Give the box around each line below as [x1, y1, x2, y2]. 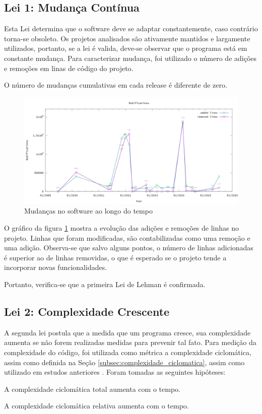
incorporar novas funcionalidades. [4, 262, 107, 272]
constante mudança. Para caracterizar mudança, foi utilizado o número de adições [4, 52, 257, 63]
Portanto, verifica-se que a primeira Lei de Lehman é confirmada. [4, 279, 206, 289]
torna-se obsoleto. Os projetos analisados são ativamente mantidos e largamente [4, 33, 250, 43]
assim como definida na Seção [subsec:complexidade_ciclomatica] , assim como [4, 357, 245, 367]
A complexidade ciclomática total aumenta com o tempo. [4, 383, 180, 394]
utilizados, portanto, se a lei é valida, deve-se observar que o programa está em [4, 43, 247, 53]
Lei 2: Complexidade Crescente [4, 303, 170, 319]
